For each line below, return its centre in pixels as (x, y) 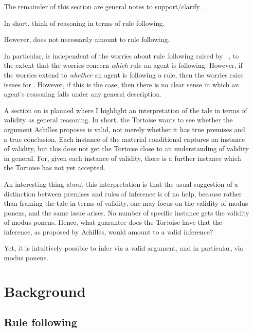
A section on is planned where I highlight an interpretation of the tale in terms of (126, 110)
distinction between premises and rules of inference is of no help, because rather (123, 193)
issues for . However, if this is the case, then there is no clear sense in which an (121, 84)
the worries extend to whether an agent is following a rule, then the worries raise (124, 74)
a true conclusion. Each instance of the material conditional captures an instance (125, 139)
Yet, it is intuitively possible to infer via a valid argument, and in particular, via (124, 248)
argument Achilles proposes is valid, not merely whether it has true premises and (125, 129)
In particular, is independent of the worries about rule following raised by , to (121, 55)
